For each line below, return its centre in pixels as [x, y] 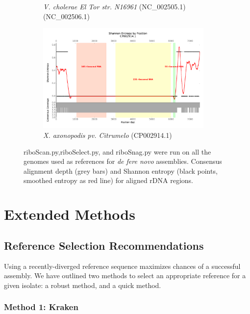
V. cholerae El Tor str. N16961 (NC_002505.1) [114, 6]
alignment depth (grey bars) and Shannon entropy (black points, [121, 170]
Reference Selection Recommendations [104, 245]
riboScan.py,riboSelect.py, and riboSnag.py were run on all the [117, 151]
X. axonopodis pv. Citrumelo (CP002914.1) [108, 135]
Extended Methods [70, 214]
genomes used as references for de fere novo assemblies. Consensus [123, 161]
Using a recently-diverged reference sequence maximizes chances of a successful [122, 266]
